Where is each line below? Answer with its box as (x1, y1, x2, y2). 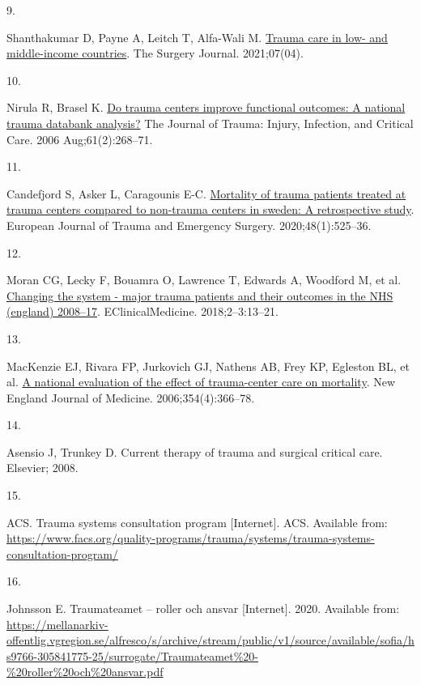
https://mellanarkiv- (6, 615, 108, 632)
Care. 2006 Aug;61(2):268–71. (6, 130, 153, 147)
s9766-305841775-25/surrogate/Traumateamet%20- (6, 647, 258, 664)
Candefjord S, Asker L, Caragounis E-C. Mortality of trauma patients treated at (6, 185, 406, 202)
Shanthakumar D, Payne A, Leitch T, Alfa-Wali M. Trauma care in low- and (6, 28, 388, 45)
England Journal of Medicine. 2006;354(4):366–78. (6, 389, 255, 406)
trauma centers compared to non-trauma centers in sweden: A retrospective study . (6, 201, 415, 218)
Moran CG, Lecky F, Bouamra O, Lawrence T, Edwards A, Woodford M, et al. (6, 271, 402, 288)
